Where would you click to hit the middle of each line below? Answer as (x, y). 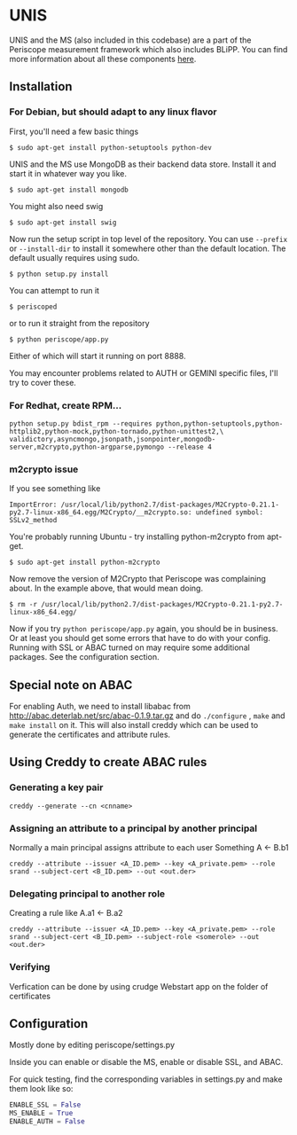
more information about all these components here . (103, 59)
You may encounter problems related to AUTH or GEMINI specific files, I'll (144, 372)
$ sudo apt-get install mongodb (69, 190)
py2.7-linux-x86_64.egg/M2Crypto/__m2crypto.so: (101, 513)
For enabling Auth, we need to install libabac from (100, 707)
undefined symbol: (230, 513)
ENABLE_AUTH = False (47, 1122)
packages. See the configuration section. (84, 657)
